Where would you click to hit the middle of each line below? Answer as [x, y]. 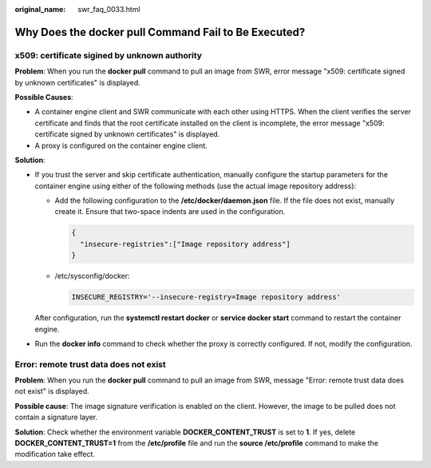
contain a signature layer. [56, 417]
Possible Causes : [44, 97]
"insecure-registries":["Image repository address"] [185, 244]
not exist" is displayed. [52, 391]
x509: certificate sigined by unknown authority [109, 55]
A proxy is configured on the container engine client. [121, 145]
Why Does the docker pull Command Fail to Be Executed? [160, 32]
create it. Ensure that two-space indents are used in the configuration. [170, 212]
